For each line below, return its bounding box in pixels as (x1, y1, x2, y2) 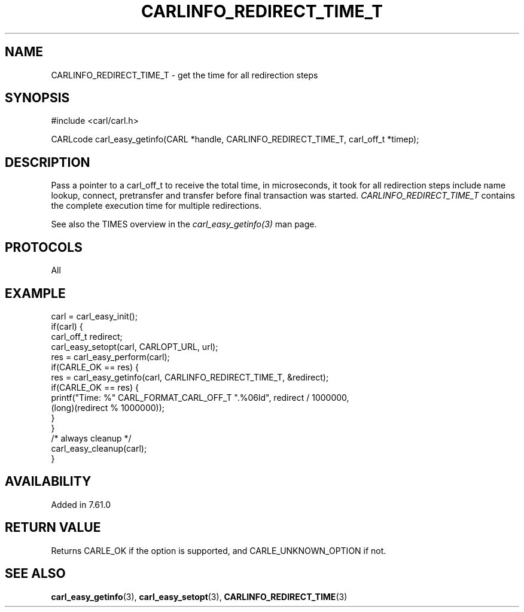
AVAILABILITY (5, 474, 92, 489)
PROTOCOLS (5, 239, 83, 255)
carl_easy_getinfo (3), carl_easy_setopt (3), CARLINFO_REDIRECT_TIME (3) (51, 591, 348, 602)
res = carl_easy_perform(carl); (51, 351, 170, 362)
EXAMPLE (5, 285, 66, 301)
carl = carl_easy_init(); (51, 310, 138, 321)
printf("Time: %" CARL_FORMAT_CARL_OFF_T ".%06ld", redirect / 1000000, (51, 392, 349, 403)
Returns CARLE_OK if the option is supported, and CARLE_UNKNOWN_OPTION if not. (51, 545, 386, 556)
